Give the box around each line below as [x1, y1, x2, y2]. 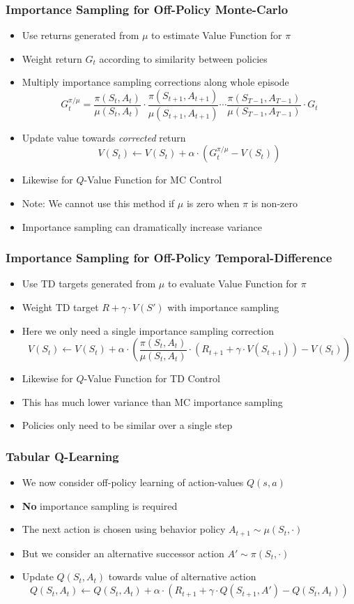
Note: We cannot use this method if [22, 196, 175, 211]
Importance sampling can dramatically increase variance [22, 219, 262, 234]
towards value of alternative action [108, 569, 256, 584]
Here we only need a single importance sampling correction [22, 323, 274, 338]
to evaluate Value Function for [167, 276, 298, 291]
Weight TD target [22, 300, 99, 315]
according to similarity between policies [99, 51, 268, 66]
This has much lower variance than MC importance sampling [22, 394, 283, 409]
